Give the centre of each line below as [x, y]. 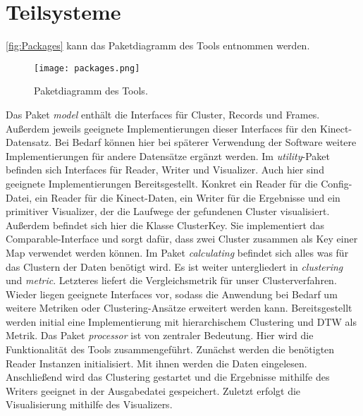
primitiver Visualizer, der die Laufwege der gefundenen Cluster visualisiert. [168, 211]
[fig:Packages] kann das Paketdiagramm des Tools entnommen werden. [158, 45]
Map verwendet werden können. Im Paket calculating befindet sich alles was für [177, 252]
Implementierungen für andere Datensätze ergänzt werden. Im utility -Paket [168, 155]
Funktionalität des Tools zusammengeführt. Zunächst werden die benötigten [170, 349]
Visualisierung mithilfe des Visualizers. [89, 404]
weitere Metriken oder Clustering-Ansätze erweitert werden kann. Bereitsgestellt [179, 308]
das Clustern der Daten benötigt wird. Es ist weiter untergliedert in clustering [174, 266]
